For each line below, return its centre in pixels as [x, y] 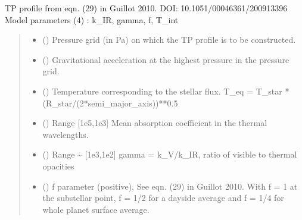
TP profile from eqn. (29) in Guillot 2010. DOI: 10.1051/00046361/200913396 [146, 8]
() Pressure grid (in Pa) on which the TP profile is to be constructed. [169, 40]
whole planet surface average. [96, 209]
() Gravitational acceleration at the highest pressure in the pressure [166, 59]
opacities [58, 166]
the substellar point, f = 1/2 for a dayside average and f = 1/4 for [163, 198]
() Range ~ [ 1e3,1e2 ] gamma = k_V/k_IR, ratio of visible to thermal [170, 154]
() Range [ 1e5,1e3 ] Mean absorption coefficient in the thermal [155, 123]
